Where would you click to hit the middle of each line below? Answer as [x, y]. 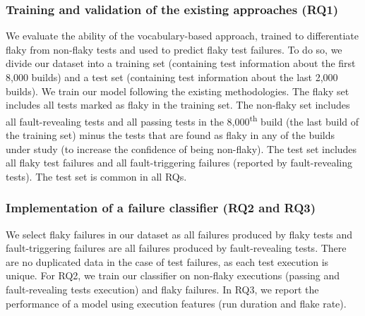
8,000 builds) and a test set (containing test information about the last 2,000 [172, 77]
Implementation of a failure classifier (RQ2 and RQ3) [161, 208]
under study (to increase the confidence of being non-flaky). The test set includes [181, 148]
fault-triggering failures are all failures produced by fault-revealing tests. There [176, 248]
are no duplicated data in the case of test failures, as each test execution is [167, 261]
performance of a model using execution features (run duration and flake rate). [176, 303]
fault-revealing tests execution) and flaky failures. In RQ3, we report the [162, 289]
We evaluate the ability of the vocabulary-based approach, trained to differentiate [182, 36]
